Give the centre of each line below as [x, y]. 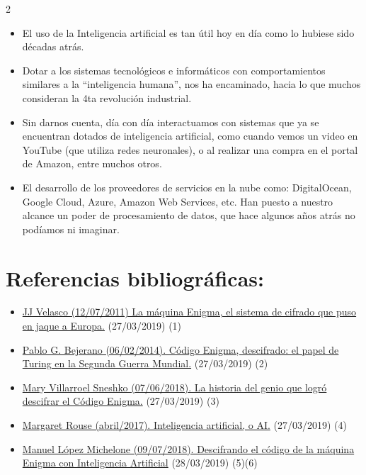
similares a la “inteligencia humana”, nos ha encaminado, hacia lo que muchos [191, 84]
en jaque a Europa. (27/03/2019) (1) [102, 326]
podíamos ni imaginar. [71, 229]
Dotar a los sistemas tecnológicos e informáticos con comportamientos [174, 70]
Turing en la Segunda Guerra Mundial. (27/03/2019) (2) [145, 363]
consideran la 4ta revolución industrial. [107, 97]
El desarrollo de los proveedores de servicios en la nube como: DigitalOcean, [187, 187]
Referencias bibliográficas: [135, 278]
